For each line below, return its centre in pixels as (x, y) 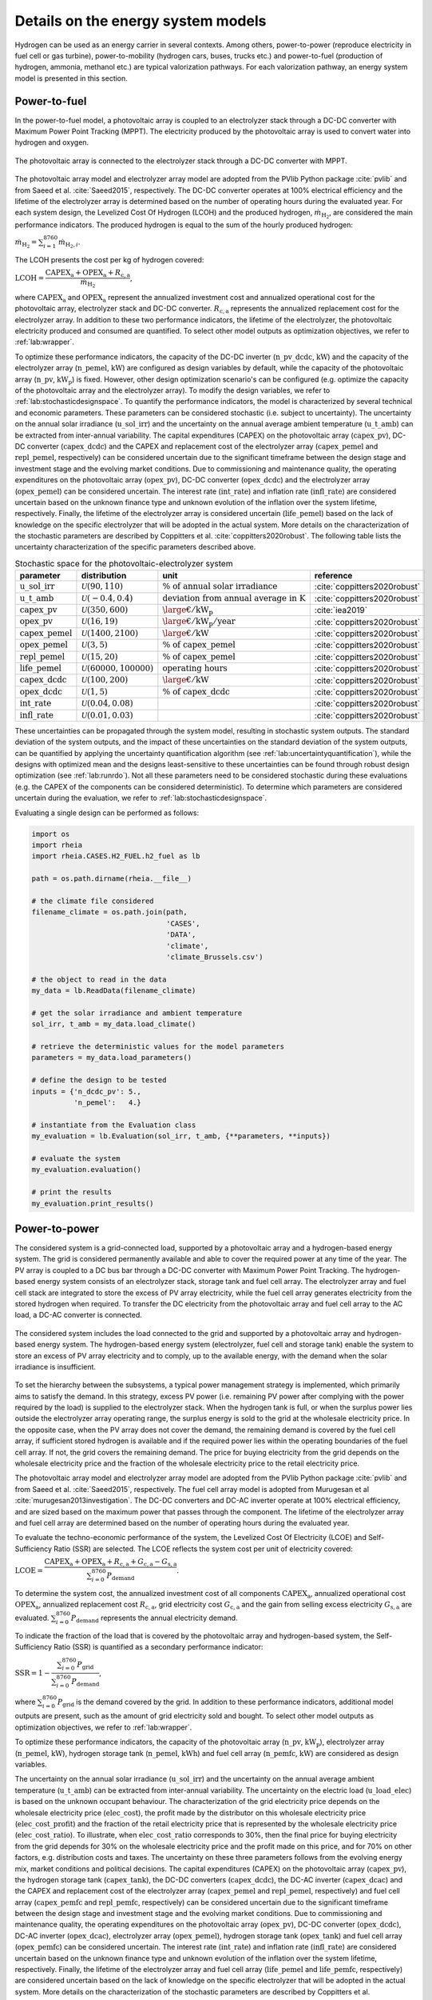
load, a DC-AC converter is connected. (79, 1315)
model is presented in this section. (71, 78)
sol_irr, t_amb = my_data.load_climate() (114, 1024)
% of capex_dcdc (196, 692)
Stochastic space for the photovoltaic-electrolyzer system (124, 564)
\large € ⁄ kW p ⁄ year (199, 622)
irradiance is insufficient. (55, 1366)
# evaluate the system (76, 1158)
